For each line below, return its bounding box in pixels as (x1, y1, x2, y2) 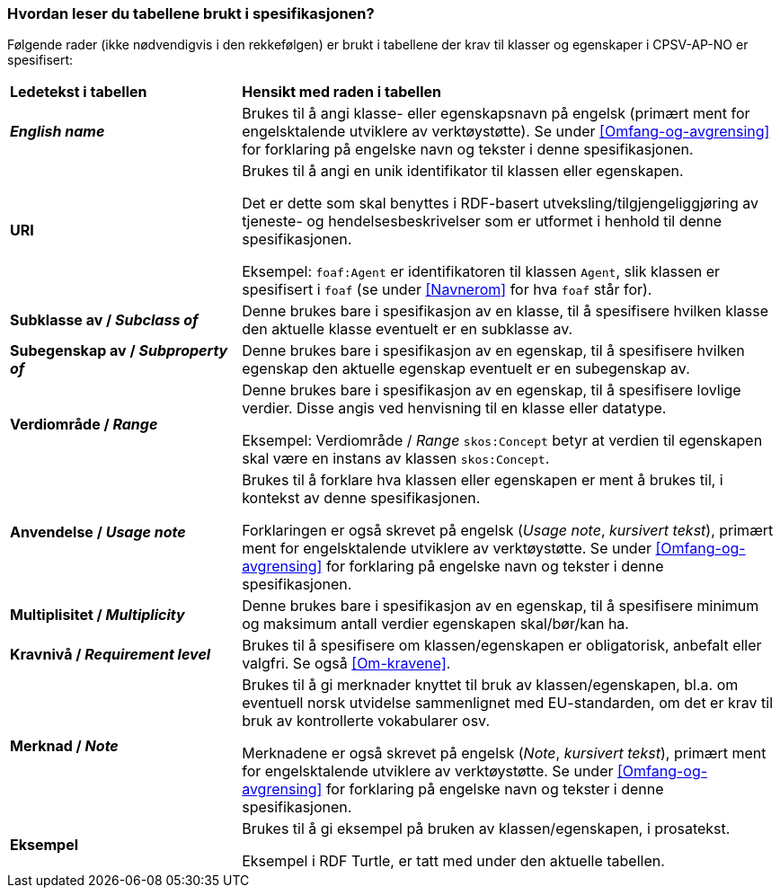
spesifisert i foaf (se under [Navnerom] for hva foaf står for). (242, 280, 652, 299)
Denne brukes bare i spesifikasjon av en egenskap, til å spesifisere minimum (242, 597, 759, 616)
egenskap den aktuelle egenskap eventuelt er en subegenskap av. (242, 359, 690, 378)
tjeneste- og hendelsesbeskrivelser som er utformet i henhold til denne (242, 212, 722, 231)
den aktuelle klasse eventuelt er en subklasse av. (242, 320, 573, 339)
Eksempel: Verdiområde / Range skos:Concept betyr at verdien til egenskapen (242, 431, 763, 450)
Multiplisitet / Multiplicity (10, 606, 185, 625)
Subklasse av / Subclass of (10, 311, 199, 330)
